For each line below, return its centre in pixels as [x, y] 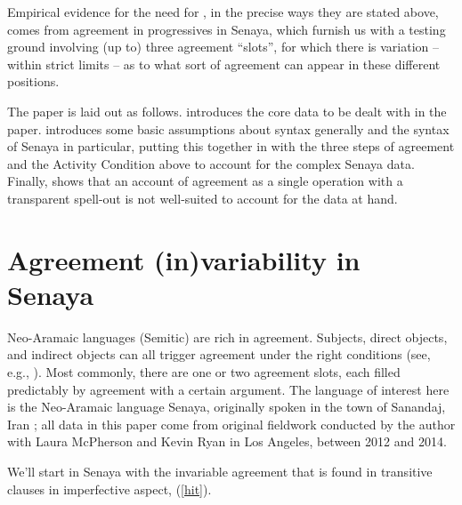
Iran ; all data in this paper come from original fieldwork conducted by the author [231, 424]
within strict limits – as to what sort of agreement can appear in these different [224, 64]
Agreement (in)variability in [184, 259]
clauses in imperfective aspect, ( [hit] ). [109, 489]
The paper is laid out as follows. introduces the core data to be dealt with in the [227, 111]
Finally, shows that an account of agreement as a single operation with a [205, 181]
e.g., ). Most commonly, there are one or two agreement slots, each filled [204, 372]
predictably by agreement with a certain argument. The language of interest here [228, 389]
